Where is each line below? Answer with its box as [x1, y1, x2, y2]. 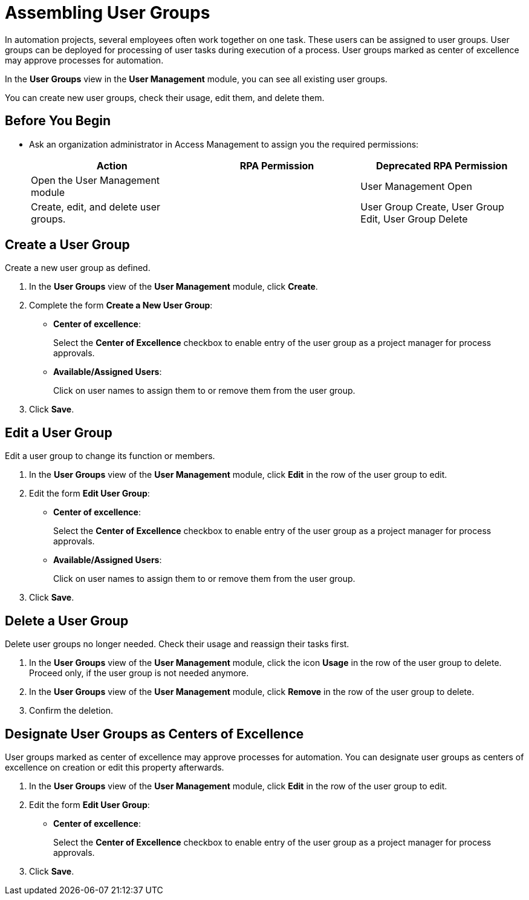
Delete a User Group [5, 613, 129, 628]
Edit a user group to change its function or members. [5, 451, 215, 461]
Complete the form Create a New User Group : [29, 300, 213, 311]
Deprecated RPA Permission [375, 159, 508, 172]
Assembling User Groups [5, 2, 210, 23]
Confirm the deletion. [29, 705, 114, 716]
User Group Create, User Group [360, 200, 504, 213]
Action [96, 159, 128, 172]
